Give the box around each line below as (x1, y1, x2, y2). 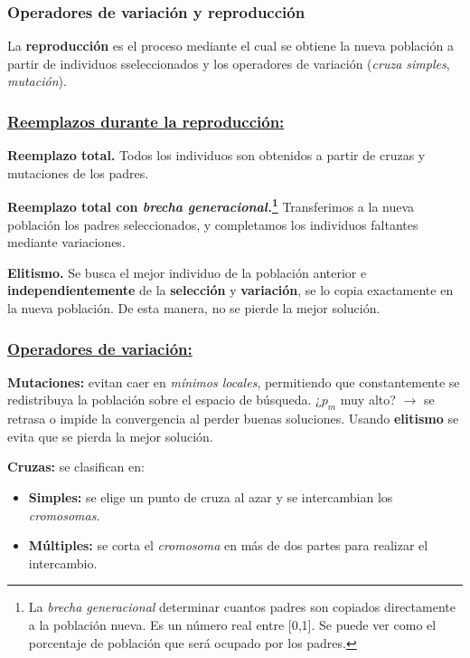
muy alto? (340, 390, 396, 409)
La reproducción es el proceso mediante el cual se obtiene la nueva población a (7, 36, 454, 55)
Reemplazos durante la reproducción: (7, 110, 285, 132)
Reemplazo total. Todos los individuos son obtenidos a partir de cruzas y (7, 146, 426, 165)
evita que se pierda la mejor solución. (7, 426, 213, 445)
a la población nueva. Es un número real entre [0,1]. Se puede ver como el (28, 615, 437, 634)
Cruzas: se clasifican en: (7, 457, 145, 476)
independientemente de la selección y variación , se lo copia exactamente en (7, 281, 454, 300)
